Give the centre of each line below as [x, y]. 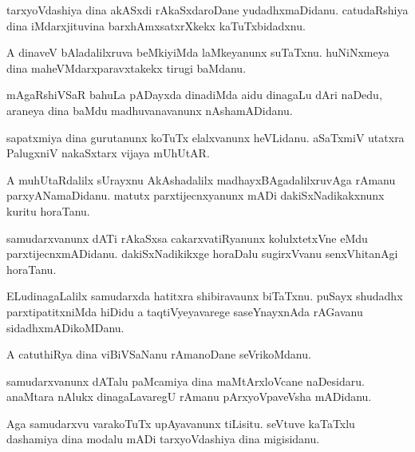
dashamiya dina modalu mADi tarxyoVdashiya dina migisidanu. [163, 439]
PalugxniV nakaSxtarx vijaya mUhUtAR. [108, 153]
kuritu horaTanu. [48, 210]
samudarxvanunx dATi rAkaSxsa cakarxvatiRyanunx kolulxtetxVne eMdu [187, 238]
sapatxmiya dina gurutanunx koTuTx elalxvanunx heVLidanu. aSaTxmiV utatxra [206, 137]
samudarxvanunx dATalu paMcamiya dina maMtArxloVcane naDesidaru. [186, 381]
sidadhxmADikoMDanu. [65, 327]
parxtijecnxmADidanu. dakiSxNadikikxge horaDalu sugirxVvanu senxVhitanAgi [202, 254]
